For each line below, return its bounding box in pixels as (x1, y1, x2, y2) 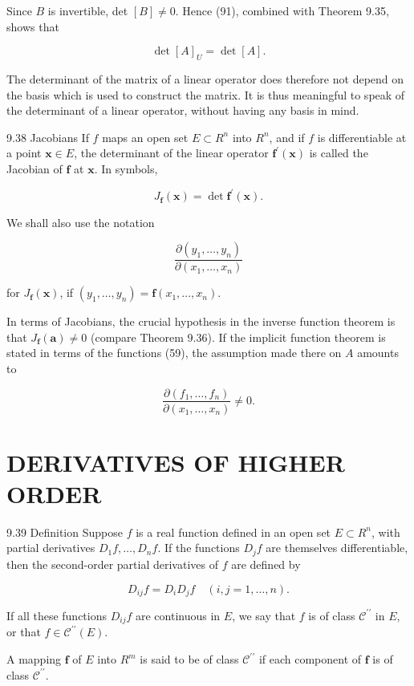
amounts (357, 344, 399, 361)
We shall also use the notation (6, 213, 155, 230)
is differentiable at (317, 128, 407, 145)
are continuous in (136, 607, 221, 623)
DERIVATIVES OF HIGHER (6, 445, 345, 478)
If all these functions (6, 607, 107, 623)
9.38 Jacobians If (6, 128, 89, 145)
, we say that (232, 607, 296, 623)
